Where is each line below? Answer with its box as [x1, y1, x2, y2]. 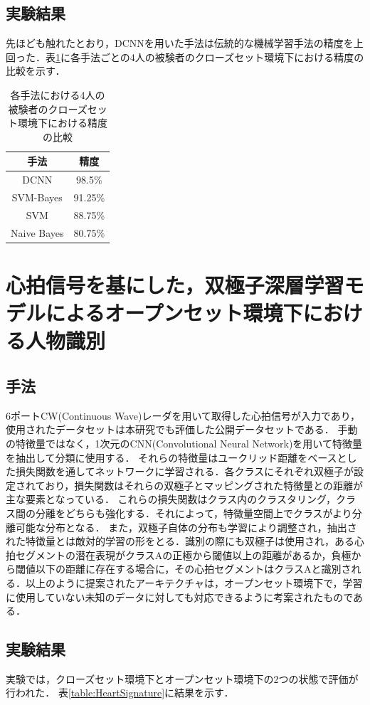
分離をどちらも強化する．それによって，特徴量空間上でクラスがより [35, 505, 352, 520]
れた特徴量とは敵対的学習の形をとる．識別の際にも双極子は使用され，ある [6, 534, 354, 548]
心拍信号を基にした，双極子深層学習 [6, 270, 344, 300]
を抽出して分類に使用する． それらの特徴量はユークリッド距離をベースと [6, 450, 347, 465]
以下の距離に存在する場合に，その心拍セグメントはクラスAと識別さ [35, 561, 351, 576]
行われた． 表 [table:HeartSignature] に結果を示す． [6, 685, 234, 700]
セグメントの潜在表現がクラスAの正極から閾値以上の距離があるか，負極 [15, 547, 351, 562]
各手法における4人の [10, 87, 105, 102]
